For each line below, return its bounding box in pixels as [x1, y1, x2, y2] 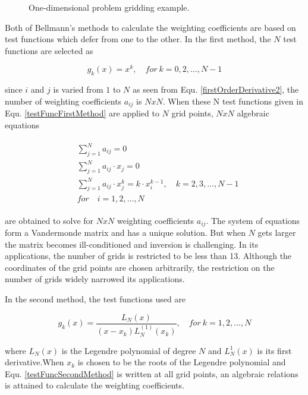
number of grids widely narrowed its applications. [5, 273, 185, 285]
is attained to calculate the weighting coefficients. [5, 379, 184, 391]
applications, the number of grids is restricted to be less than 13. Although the [5, 249, 292, 262]
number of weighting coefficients [5, 94, 122, 107]
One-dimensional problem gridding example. [29, 1, 190, 13]
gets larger [257, 226, 296, 238]
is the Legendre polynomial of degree [61, 344, 196, 356]
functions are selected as [5, 44, 93, 56]
